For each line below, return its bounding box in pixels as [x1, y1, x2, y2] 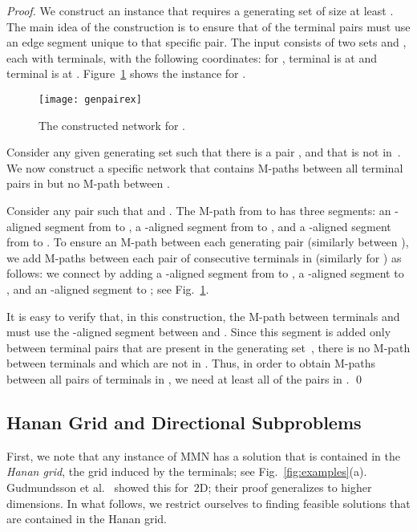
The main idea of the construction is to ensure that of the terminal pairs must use [6, 18, 411, 35]
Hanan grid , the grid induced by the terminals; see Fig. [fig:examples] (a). [6, 463, 367, 480]
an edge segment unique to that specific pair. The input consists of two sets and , [6, 34, 407, 51]
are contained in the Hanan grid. [6, 510, 167, 527]
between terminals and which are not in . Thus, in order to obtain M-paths [6, 355, 376, 372]
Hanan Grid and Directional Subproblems [6, 409, 362, 434]
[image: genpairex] [38, 93, 142, 105]
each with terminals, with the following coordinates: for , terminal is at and [6, 49, 378, 66]
